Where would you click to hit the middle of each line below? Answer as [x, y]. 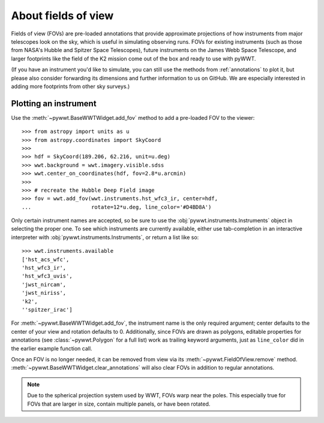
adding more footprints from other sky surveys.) [70, 86]
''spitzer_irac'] [47, 309]
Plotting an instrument [54, 103]
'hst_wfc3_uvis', [47, 276]
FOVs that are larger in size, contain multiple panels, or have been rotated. [119, 404]
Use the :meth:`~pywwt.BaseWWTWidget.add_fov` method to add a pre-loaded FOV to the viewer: [133, 117]
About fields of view [62, 16]
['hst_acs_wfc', [46, 259]
